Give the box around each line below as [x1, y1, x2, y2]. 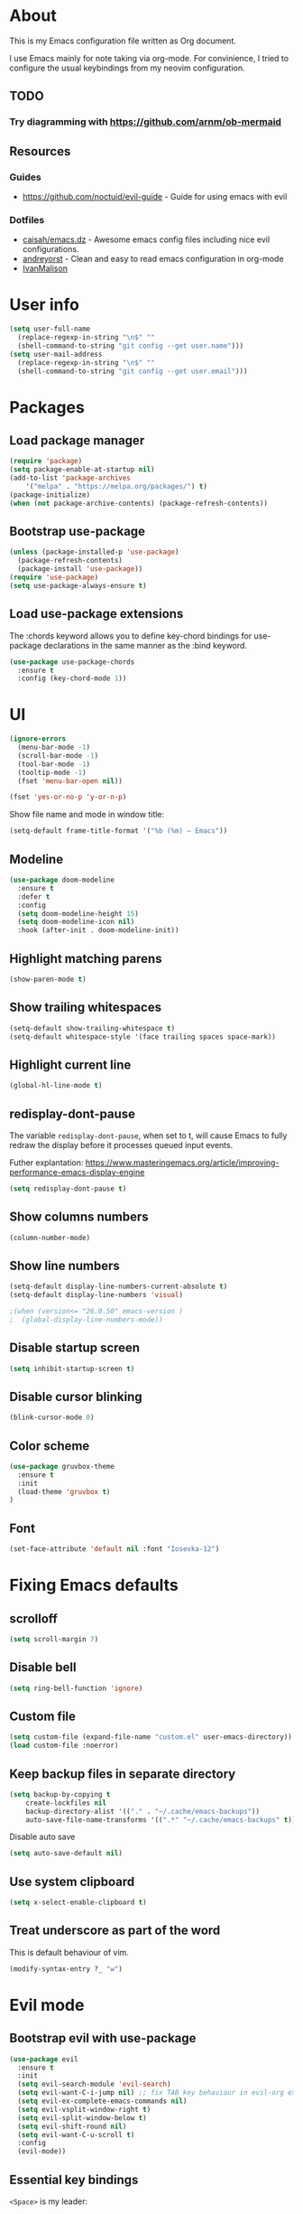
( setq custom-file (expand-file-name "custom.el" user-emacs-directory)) [9, 1733, 293, 1742]
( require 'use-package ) [9, 573, 99, 583]
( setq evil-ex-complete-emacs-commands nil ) [17, 2097, 188, 2106]
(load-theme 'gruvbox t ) [17, 1487, 111, 1496]
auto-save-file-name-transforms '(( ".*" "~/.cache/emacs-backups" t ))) [25, 1815, 300, 1825]
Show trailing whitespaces [9, 1000, 162, 1015]
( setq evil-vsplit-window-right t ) [17, 2105, 151, 2114]
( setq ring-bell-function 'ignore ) [9, 1684, 143, 1693]
